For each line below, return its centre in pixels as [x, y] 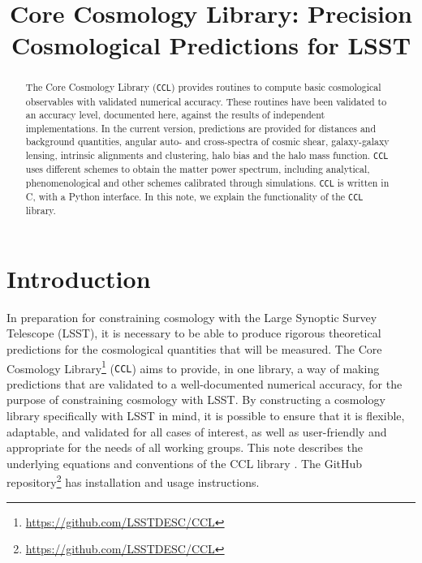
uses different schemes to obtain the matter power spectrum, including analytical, [198, 169]
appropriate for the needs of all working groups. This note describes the [185, 447]
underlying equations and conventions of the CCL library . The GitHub [185, 463]
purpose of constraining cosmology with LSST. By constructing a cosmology [196, 400]
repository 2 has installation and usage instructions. [133, 481]
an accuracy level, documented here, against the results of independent [175, 115]
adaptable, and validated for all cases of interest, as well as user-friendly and [197, 431]
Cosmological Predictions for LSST [211, 45]
